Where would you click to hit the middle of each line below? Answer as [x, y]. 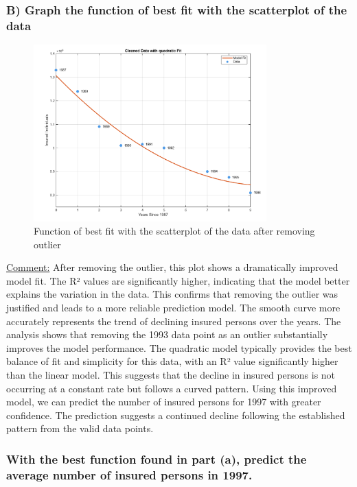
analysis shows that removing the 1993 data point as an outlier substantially [167, 334]
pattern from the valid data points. [80, 428]
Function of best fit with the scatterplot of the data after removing [174, 231]
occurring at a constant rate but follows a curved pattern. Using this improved [172, 388]
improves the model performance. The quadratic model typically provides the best [179, 347]
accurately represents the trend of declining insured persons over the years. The [174, 321]
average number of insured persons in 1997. [129, 474]
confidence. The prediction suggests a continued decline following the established [176, 415]
